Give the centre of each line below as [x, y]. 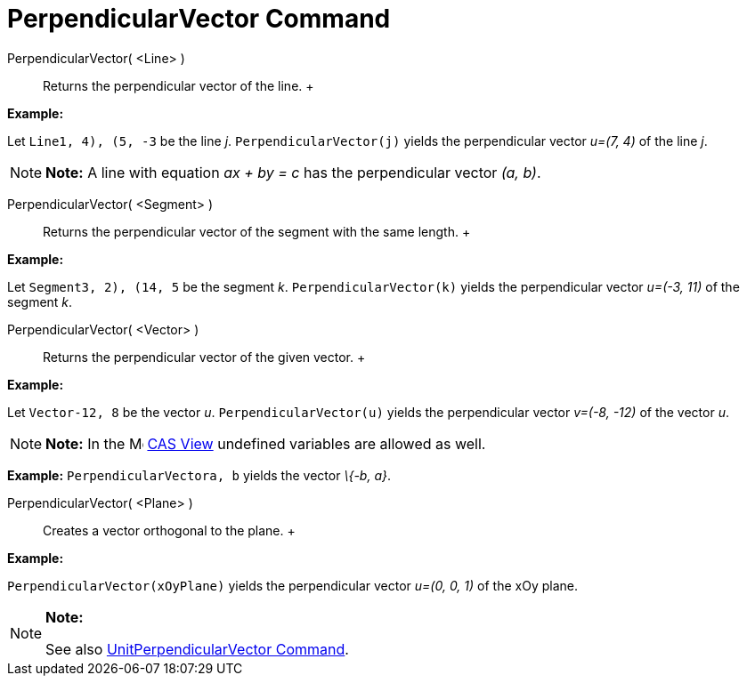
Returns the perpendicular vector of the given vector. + [204, 357]
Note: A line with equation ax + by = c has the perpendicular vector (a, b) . [293, 172]
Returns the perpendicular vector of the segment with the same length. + [257, 231]
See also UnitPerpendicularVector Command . [197, 649]
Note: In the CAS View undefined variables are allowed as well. [266, 443]
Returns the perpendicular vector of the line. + [179, 85]
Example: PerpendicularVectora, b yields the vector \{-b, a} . [199, 475]
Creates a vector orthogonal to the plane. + [169, 530]
